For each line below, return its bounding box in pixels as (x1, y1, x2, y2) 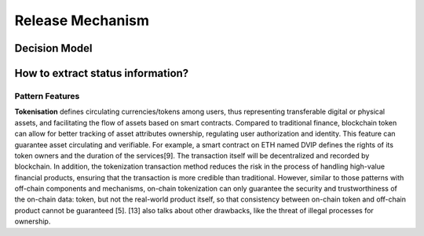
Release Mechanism (14, 12, 149, 29)
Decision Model (14, 42, 93, 55)
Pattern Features (14, 90, 80, 101)
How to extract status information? (14, 67, 189, 80)
